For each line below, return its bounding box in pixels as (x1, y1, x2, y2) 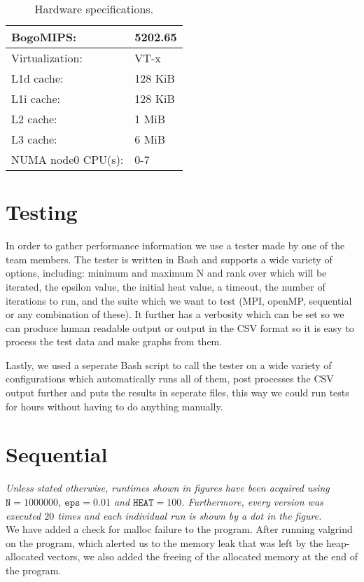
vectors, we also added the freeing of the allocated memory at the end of (47, 549, 358, 564)
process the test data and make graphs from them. (6, 334, 223, 349)
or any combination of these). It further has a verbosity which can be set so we (6, 307, 344, 321)
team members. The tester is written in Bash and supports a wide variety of (6, 251, 332, 266)
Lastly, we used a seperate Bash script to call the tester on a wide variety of (6, 357, 332, 372)
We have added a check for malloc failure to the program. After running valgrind (6, 522, 353, 536)
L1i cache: (11, 90, 60, 106)
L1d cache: (11, 70, 64, 86)
